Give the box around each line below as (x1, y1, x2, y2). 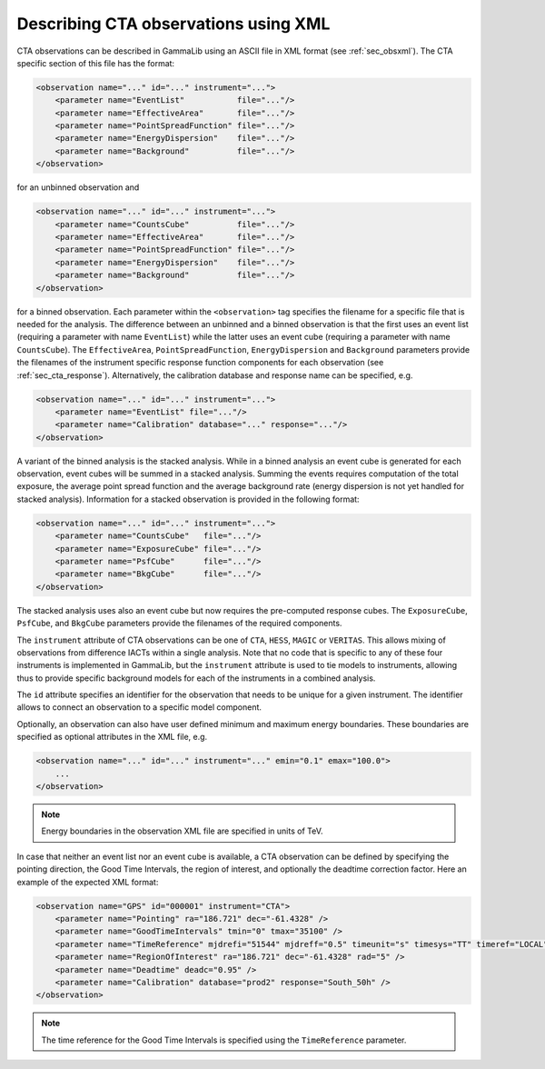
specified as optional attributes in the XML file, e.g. (16, 732, 208, 743)
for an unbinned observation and (16, 182, 140, 193)
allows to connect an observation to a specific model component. (16, 702, 263, 713)
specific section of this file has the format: (16, 57, 175, 68)
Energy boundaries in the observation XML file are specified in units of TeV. (41, 825, 323, 836)
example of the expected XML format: (16, 876, 159, 887)
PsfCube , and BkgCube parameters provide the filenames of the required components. (16, 618, 342, 629)
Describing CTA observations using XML (16, 14, 331, 34)
